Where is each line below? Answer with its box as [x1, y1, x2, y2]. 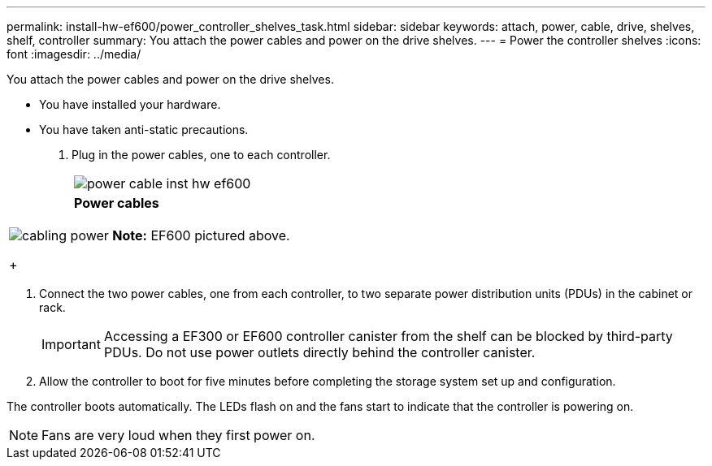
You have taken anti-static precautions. [39, 123, 249, 136]
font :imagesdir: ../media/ [7, 47, 141, 61]
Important [41, 336, 101, 352]
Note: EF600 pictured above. [112, 227, 290, 244]
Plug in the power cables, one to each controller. [72, 148, 331, 162]
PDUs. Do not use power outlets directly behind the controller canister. [103, 344, 536, 360]
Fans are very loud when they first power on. [41, 427, 315, 443]
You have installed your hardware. [39, 97, 221, 111]
